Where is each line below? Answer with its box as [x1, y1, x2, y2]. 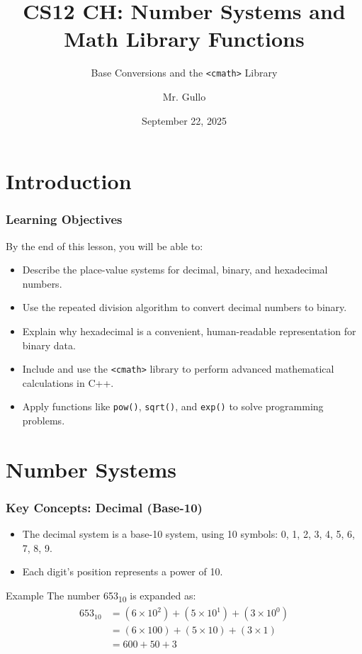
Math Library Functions [64, 24, 305, 53]
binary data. [22, 337, 76, 352]
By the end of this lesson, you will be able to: [6, 238, 203, 253]
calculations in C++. [22, 375, 114, 390]
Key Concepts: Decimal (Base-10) [6, 498, 203, 516]
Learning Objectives [6, 210, 123, 228]
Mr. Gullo [162, 89, 206, 103]
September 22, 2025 [142, 113, 227, 128]
